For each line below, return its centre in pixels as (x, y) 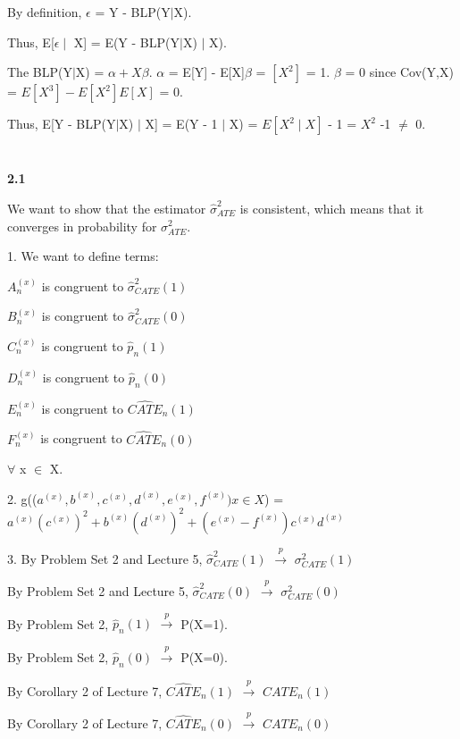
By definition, (45, 12)
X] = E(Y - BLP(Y (127, 42)
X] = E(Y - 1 (181, 124)
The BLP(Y (40, 72)
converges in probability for (82, 226)
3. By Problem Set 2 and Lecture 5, (105, 558)
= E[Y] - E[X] (206, 72)
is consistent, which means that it (332, 208)
